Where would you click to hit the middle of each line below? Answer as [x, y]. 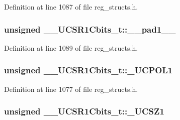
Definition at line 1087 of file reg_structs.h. [71, 7]
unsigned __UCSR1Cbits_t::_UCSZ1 [84, 111]
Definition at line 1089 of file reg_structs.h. [71, 47]
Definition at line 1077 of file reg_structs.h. [71, 89]
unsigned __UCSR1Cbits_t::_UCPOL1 [88, 70]
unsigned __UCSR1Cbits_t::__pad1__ [90, 29]
